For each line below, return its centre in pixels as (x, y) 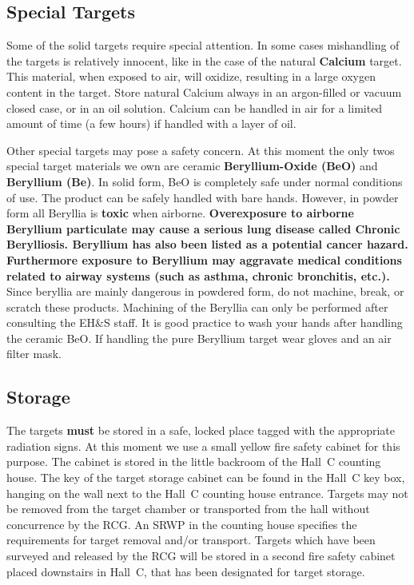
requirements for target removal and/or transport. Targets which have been (191, 540)
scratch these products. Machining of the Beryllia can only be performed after (197, 306)
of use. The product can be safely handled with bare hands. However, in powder (203, 197)
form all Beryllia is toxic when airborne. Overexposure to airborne (180, 213)
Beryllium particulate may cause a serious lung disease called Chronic (203, 228)
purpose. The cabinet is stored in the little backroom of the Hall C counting (194, 462)
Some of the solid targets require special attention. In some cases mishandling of (203, 45)
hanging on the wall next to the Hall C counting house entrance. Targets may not (207, 493)
